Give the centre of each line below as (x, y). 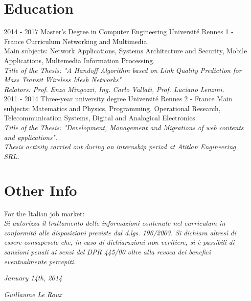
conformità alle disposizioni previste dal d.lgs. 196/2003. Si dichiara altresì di (120, 232)
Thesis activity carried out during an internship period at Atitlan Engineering (120, 147)
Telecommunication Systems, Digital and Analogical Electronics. (101, 118)
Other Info (41, 190)
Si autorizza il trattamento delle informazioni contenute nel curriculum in (115, 223)
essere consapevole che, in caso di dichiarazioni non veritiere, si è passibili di (119, 242)
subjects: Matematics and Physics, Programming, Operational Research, (112, 108)
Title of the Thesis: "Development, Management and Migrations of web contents (124, 127)
